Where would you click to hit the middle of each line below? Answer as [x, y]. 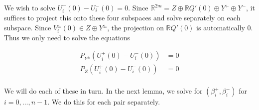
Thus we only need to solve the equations [67, 37]
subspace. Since [28, 28]
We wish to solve [30, 7]
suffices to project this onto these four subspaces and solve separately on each [122, 18]
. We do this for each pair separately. [104, 102]
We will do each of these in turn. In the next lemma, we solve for [103, 91]
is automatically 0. [225, 28]
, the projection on [135, 28]
